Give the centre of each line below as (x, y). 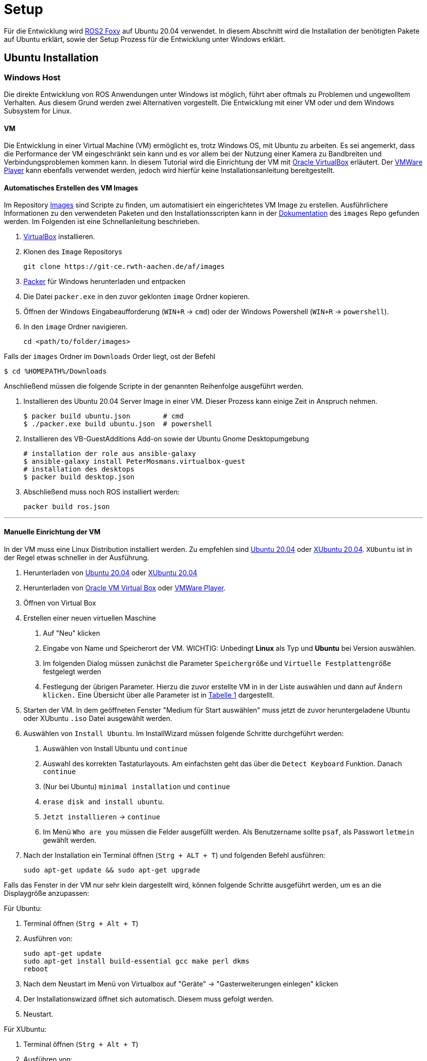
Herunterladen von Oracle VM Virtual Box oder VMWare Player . (125, 587)
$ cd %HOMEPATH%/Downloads (55, 371)
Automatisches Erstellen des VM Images (71, 188)
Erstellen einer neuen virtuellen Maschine (90, 618)
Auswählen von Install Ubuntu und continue (115, 748)
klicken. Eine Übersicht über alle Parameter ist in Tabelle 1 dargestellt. (159, 695)
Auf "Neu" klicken (72, 633)
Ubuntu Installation (51, 58)
